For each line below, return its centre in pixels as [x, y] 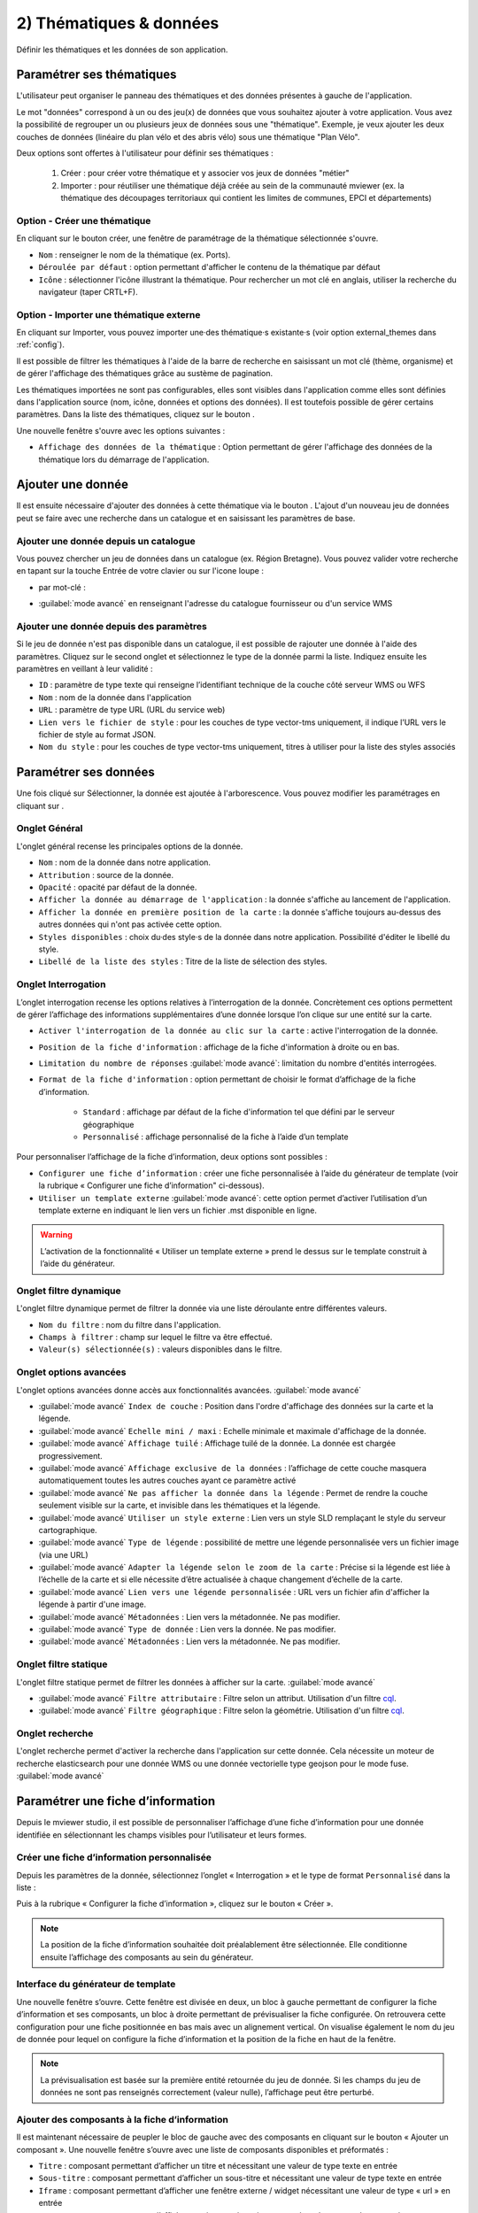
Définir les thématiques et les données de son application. [122, 50]
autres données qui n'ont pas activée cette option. [130, 924]
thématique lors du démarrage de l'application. [124, 459]
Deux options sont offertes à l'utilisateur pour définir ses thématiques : [145, 153]
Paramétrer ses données [85, 772]
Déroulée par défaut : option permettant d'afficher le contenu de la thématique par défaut [209, 267]
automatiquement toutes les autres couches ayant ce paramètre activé [167, 1480]
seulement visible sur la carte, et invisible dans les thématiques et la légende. [179, 1506]
